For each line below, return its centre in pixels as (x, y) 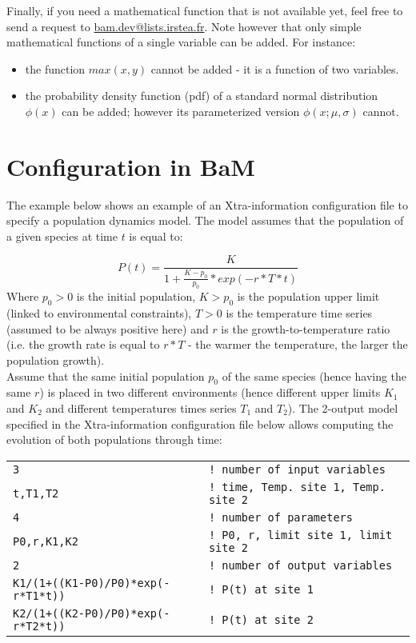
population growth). (56, 360)
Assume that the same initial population (106, 375)
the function (55, 68)
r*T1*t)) (39, 595)
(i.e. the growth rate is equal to (83, 344)
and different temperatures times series (141, 407)
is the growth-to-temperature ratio (306, 328)
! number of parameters (280, 517)
